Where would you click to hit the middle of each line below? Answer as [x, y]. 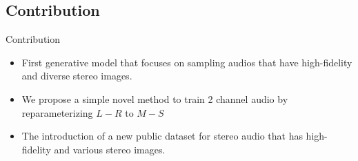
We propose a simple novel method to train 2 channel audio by [155, 98]
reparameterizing [57, 112]
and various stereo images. [110, 149]
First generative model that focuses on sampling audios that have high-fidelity [187, 62]
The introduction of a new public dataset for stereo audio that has [162, 136]
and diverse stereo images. [77, 76]
